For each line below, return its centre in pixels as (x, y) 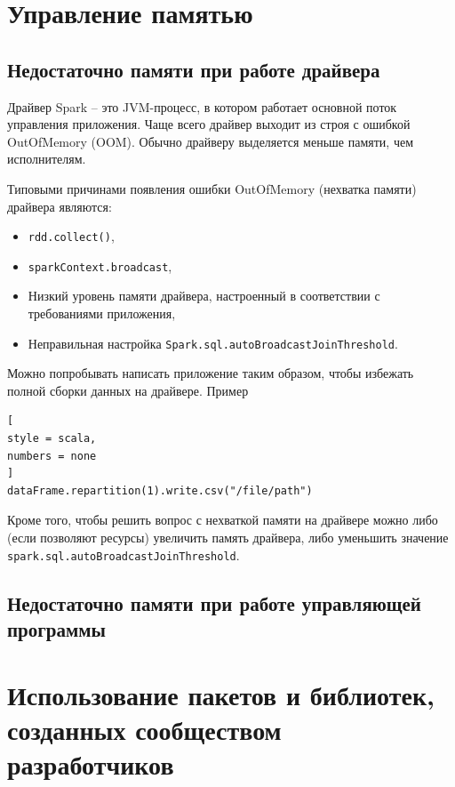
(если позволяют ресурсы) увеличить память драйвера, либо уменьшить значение (228, 538)
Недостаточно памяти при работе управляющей (214, 602)
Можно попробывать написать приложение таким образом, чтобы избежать (211, 373)
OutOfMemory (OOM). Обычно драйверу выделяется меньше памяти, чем (210, 141)
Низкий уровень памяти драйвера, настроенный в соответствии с (204, 296)
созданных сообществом (144, 729)
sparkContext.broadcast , (100, 265)
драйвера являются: (60, 206)
